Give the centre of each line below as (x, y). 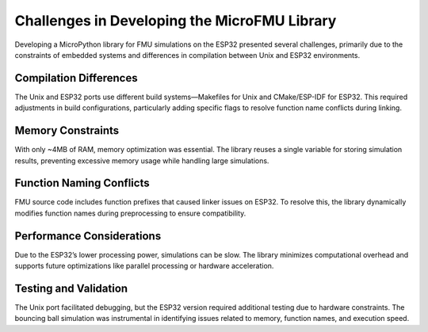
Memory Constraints (67, 131)
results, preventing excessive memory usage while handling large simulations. (142, 160)
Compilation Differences (76, 78)
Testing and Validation (71, 288)
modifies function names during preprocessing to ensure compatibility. (130, 213)
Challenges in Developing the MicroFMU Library (176, 21)
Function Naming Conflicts (82, 183)
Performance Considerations (88, 236)
